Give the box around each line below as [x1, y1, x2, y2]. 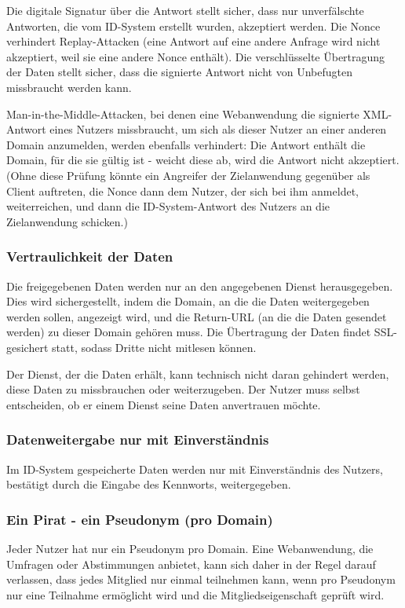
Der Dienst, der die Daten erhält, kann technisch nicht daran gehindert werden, [6, 365, 389, 382]
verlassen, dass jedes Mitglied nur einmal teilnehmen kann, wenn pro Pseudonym [6, 571, 396, 588]
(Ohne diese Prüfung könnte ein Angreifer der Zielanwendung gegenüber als [6, 167, 370, 183]
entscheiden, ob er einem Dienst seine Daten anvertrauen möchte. [6, 396, 321, 412]
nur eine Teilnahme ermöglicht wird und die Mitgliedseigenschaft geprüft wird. [6, 586, 385, 603]
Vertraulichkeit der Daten [6, 247, 173, 266]
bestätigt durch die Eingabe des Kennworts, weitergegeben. [6, 476, 291, 493]
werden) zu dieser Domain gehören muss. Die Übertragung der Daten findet [6, 324, 371, 340]
